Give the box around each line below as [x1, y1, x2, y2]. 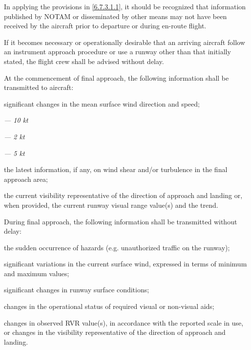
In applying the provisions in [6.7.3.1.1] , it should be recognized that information [4, 1, 246, 11]
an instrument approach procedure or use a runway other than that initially [4, 46, 231, 57]
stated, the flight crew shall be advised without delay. [4, 56, 164, 66]
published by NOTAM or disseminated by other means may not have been [4, 11, 227, 21]
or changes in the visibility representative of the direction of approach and [4, 327, 226, 337]
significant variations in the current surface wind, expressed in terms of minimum [4, 259, 247, 269]
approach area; [4, 174, 48, 184]
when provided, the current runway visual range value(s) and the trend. [4, 199, 218, 210]
